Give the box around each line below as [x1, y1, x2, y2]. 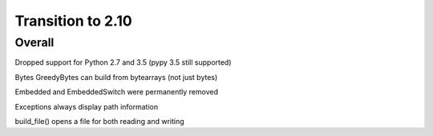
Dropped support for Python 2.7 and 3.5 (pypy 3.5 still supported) [14, 58, 232, 67]
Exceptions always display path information [14, 102, 159, 111]
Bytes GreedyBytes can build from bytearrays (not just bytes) [14, 72, 218, 82]
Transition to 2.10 [14, 12, 132, 30]
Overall [14, 35, 55, 50]
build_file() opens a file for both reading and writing [14, 116, 184, 126]
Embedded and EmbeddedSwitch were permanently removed [14, 87, 218, 97]
